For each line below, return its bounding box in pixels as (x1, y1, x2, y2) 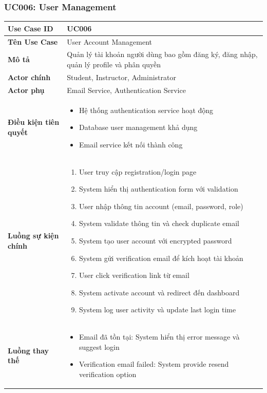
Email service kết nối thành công (79, 139, 183, 149)
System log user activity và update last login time (79, 304, 236, 315)
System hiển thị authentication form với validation (79, 183, 238, 194)
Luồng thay (8, 345, 49, 355)
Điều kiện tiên (8, 117, 60, 127)
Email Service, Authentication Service (67, 84, 186, 95)
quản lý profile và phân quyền (67, 59, 161, 69)
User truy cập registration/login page (79, 166, 197, 177)
